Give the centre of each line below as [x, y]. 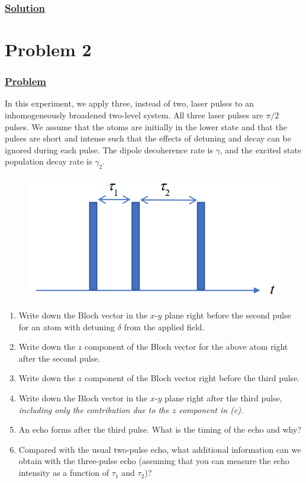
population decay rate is [49, 161]
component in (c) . [211, 409]
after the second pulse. [59, 358]
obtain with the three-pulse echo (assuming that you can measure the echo [154, 461]
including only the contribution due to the [94, 409]
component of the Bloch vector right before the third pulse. [192, 378]
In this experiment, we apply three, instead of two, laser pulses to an [129, 103]
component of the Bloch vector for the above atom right [186, 347]
